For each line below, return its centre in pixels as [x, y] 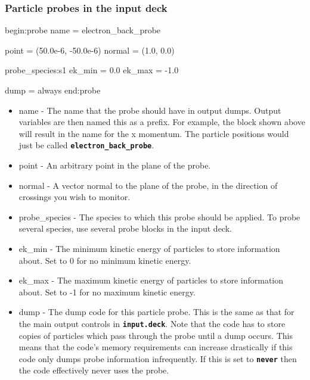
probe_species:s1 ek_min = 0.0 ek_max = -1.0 [92, 70]
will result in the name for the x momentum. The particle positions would [154, 133]
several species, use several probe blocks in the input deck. [125, 228]
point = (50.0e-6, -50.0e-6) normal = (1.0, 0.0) [90, 50]
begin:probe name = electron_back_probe [83, 30]
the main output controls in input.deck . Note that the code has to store [152, 323]
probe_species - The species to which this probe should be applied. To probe [159, 217]
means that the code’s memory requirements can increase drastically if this [156, 347]
